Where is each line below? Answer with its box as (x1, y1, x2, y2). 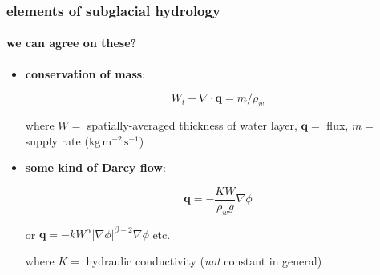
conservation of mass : (25, 65, 146, 82)
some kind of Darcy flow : (25, 159, 166, 176)
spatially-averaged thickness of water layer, (87, 117, 297, 134)
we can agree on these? (6, 34, 137, 51)
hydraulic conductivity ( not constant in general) (86, 252, 322, 269)
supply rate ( (25, 132, 89, 149)
